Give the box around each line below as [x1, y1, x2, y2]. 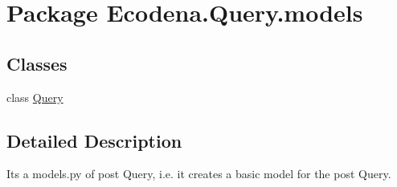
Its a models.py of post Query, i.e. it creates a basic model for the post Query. [6, 165, 391, 182]
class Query [6, 88, 63, 105]
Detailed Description [6, 128, 182, 152]
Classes [6, 51, 68, 75]
